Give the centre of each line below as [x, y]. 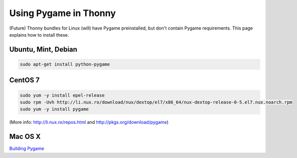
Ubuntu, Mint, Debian [43, 49]
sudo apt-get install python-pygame [65, 64]
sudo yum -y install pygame [54, 109]
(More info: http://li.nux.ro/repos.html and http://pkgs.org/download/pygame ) [89, 122]
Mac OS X [25, 137]
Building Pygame [27, 148]
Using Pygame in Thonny [63, 13]
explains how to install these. [39, 35]
